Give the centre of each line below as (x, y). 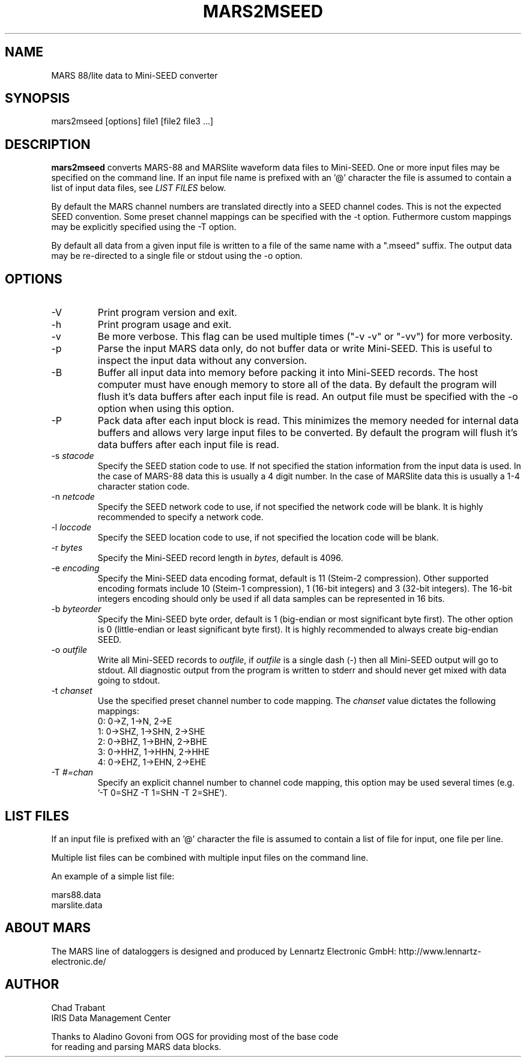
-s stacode (73, 456)
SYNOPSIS (38, 99)
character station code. (144, 487)
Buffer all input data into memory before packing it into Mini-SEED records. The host (288, 373)
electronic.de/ (79, 961)
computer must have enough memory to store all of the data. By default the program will (297, 385)
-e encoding (75, 568)
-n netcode (73, 497)
